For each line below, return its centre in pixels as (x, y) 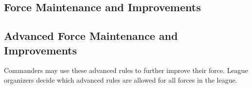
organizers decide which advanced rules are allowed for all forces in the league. (121, 79)
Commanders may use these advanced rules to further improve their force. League (126, 70)
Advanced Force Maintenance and (91, 36)
